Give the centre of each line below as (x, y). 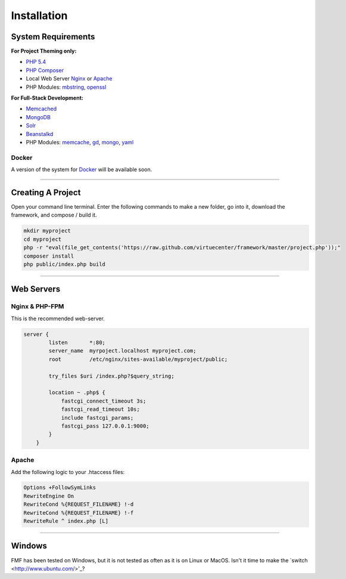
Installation (39, 16)
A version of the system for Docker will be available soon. (82, 169)
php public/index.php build (64, 264)
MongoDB (38, 117)
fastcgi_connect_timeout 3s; (104, 401)
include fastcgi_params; (97, 418)
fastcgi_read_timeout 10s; (100, 409)
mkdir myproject (47, 231)
